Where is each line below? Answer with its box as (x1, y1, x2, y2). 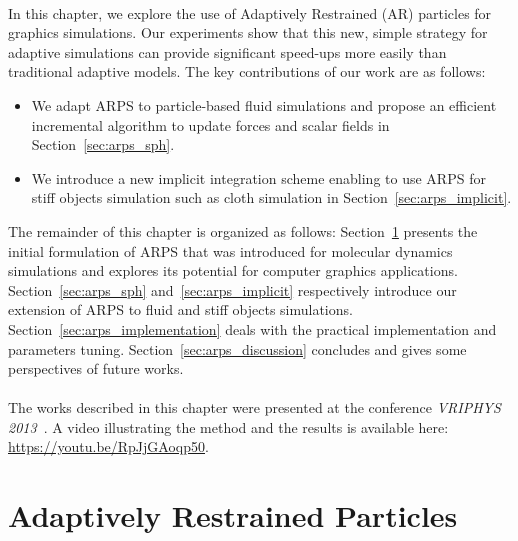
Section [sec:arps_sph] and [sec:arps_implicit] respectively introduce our (8, 279, 457, 300)
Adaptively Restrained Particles (8, 495, 458, 536)
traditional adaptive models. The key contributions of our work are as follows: (8, 61, 486, 82)
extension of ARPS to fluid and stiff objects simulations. (8, 299, 353, 320)
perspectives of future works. (8, 358, 184, 379)
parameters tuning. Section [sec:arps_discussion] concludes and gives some (8, 338, 467, 359)
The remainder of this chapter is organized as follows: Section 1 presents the (8, 220, 478, 241)
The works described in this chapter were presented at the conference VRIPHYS (8, 397, 501, 418)
